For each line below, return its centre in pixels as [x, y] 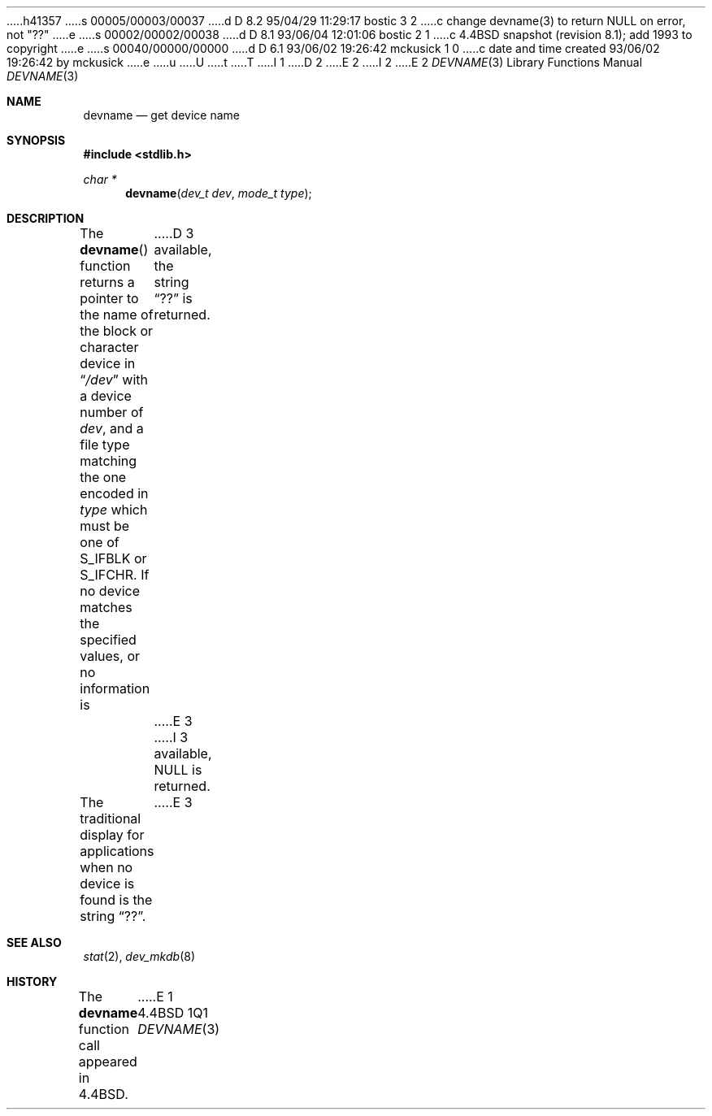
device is [107, 884]
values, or [110, 656]
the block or [117, 331]
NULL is [178, 770]
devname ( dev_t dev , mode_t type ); [219, 193]
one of [100, 542]
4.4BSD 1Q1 [173, 1013]
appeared [108, 1062]
